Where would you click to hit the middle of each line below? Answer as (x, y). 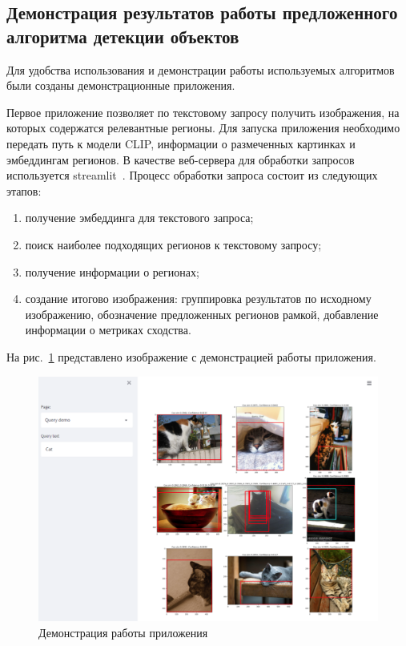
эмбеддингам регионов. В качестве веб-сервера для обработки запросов (181, 159)
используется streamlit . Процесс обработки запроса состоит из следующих (192, 175)
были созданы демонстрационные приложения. (121, 85)
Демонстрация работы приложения (123, 633)
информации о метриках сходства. (108, 330)
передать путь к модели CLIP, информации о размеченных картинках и (181, 143)
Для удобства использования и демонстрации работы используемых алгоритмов (201, 69)
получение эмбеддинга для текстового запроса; (139, 218)
